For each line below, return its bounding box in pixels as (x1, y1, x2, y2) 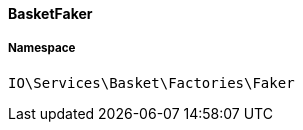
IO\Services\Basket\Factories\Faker (8, 74, 295, 91)
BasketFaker (8, 5, 93, 22)
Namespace (8, 41, 76, 56)
